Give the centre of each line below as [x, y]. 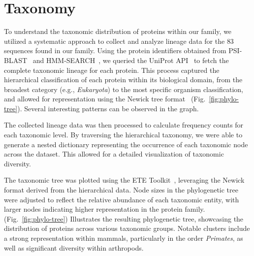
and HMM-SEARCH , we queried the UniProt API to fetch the [131, 60]
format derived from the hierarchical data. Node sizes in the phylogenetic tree [121, 190]
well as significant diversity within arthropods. [74, 247]
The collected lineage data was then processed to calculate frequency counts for [124, 125]
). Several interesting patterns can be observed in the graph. [108, 108]
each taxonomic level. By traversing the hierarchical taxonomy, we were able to [123, 135]
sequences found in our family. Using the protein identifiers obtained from [115, 50]
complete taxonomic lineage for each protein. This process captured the [112, 70]
